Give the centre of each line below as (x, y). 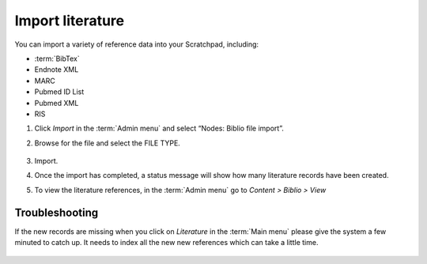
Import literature (70, 21)
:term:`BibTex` (57, 58)
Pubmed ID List (59, 92)
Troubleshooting (57, 212)
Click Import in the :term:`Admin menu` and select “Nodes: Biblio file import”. (159, 128)
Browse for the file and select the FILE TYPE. (108, 143)
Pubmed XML (57, 103)
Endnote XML (57, 70)
